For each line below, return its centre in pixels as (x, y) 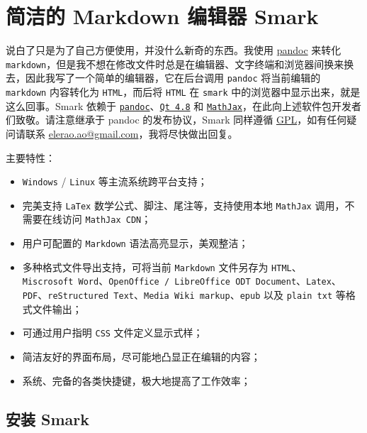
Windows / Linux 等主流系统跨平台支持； (115, 181)
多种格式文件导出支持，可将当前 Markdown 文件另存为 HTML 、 (162, 267)
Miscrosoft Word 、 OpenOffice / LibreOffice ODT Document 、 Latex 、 (182, 281)
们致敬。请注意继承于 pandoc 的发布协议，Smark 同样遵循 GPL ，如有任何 (176, 120)
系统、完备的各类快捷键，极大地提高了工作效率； (136, 380)
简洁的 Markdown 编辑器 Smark (162, 16)
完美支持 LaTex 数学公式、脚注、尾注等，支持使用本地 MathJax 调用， (183, 205)
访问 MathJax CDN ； (107, 219)
